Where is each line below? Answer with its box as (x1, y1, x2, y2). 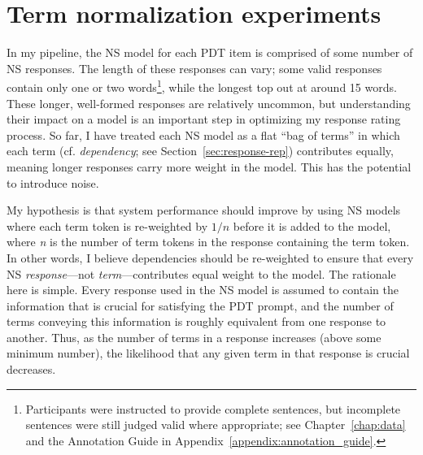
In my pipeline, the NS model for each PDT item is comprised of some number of (7, 44, 413, 61)
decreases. (7, 361, 56, 378)
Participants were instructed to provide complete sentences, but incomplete (25, 400, 401, 417)
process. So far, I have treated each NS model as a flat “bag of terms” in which (7, 126, 400, 143)
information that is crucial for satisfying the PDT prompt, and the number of (7, 297, 394, 314)
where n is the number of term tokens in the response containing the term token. (7, 233, 410, 250)
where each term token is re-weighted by (7, 217, 208, 234)
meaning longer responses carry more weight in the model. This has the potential (7, 158, 412, 175)
